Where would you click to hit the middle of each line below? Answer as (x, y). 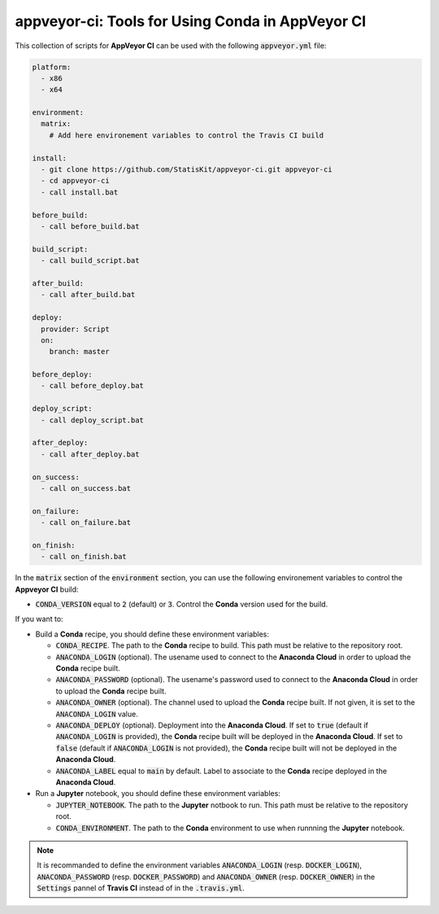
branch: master (79, 352)
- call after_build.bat (88, 295)
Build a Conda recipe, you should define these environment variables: (152, 634)
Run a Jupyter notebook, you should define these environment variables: (158, 794)
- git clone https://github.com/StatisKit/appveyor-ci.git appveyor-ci (187, 170)
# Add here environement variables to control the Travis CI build (187, 135)
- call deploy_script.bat (92, 420)
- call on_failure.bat (86, 523)
